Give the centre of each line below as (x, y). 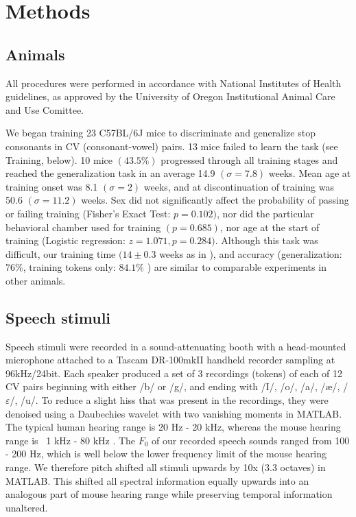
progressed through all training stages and (249, 159)
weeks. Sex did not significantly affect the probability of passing (215, 200)
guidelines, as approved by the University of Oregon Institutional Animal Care (170, 96)
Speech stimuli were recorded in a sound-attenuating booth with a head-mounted (176, 346)
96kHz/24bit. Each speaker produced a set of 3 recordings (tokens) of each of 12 (174, 373)
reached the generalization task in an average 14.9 (110, 173)
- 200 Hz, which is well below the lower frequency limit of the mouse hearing (166, 454)
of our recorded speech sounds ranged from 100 (251, 440)
